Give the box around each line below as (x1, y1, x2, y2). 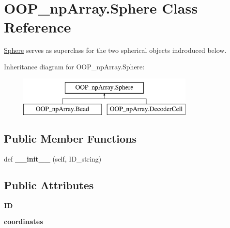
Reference (4, 17, 71, 37)
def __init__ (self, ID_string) (4, 153, 102, 163)
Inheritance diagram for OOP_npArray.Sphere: (4, 61, 145, 71)
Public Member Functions (4, 131, 137, 146)
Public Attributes (4, 177, 94, 192)
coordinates (4, 216, 43, 227)
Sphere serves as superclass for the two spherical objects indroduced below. (4, 45, 227, 55)
